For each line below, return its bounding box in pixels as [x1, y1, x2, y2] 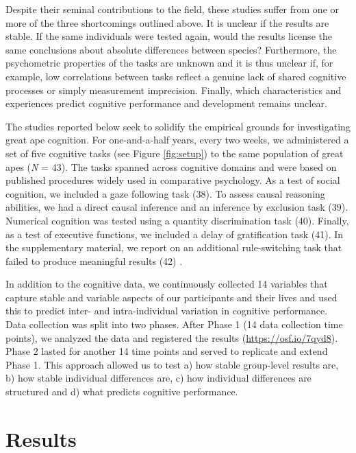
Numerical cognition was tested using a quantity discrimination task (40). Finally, [5, 213, 349, 227]
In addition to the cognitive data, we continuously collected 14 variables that [5, 277, 328, 291]
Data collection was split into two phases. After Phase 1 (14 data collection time [5, 317, 343, 332]
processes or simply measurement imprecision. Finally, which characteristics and [5, 82, 342, 97]
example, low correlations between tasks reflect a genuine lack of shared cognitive [5, 69, 346, 83]
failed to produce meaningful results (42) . [5, 253, 183, 268]
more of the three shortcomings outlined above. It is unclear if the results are [5, 15, 329, 30]
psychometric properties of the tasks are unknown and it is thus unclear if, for [5, 56, 333, 70]
